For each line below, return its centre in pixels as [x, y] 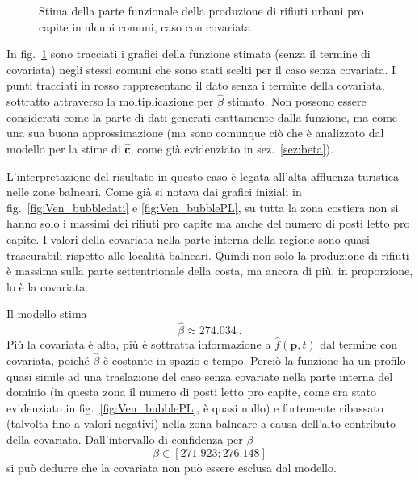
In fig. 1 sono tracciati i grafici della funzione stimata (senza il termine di [189, 54]
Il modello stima [47, 314]
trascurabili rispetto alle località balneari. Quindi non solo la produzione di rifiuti [208, 255]
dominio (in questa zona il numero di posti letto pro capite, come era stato [192, 392]
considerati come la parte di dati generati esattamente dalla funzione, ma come [202, 117]
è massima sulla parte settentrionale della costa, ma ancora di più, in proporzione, [210, 271]
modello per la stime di [64, 148]
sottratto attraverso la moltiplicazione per [110, 101]
